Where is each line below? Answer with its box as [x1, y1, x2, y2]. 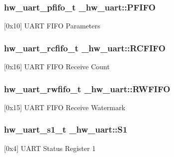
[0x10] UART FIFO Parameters [4, 20, 100, 31]
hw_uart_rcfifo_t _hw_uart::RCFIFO [4, 41, 166, 54]
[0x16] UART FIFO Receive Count [4, 61, 110, 72]
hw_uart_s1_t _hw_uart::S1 [4, 123, 128, 136]
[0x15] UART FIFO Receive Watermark [4, 102, 125, 112]
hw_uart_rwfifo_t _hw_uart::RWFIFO [4, 82, 171, 95]
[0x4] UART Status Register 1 [4, 143, 96, 153]
